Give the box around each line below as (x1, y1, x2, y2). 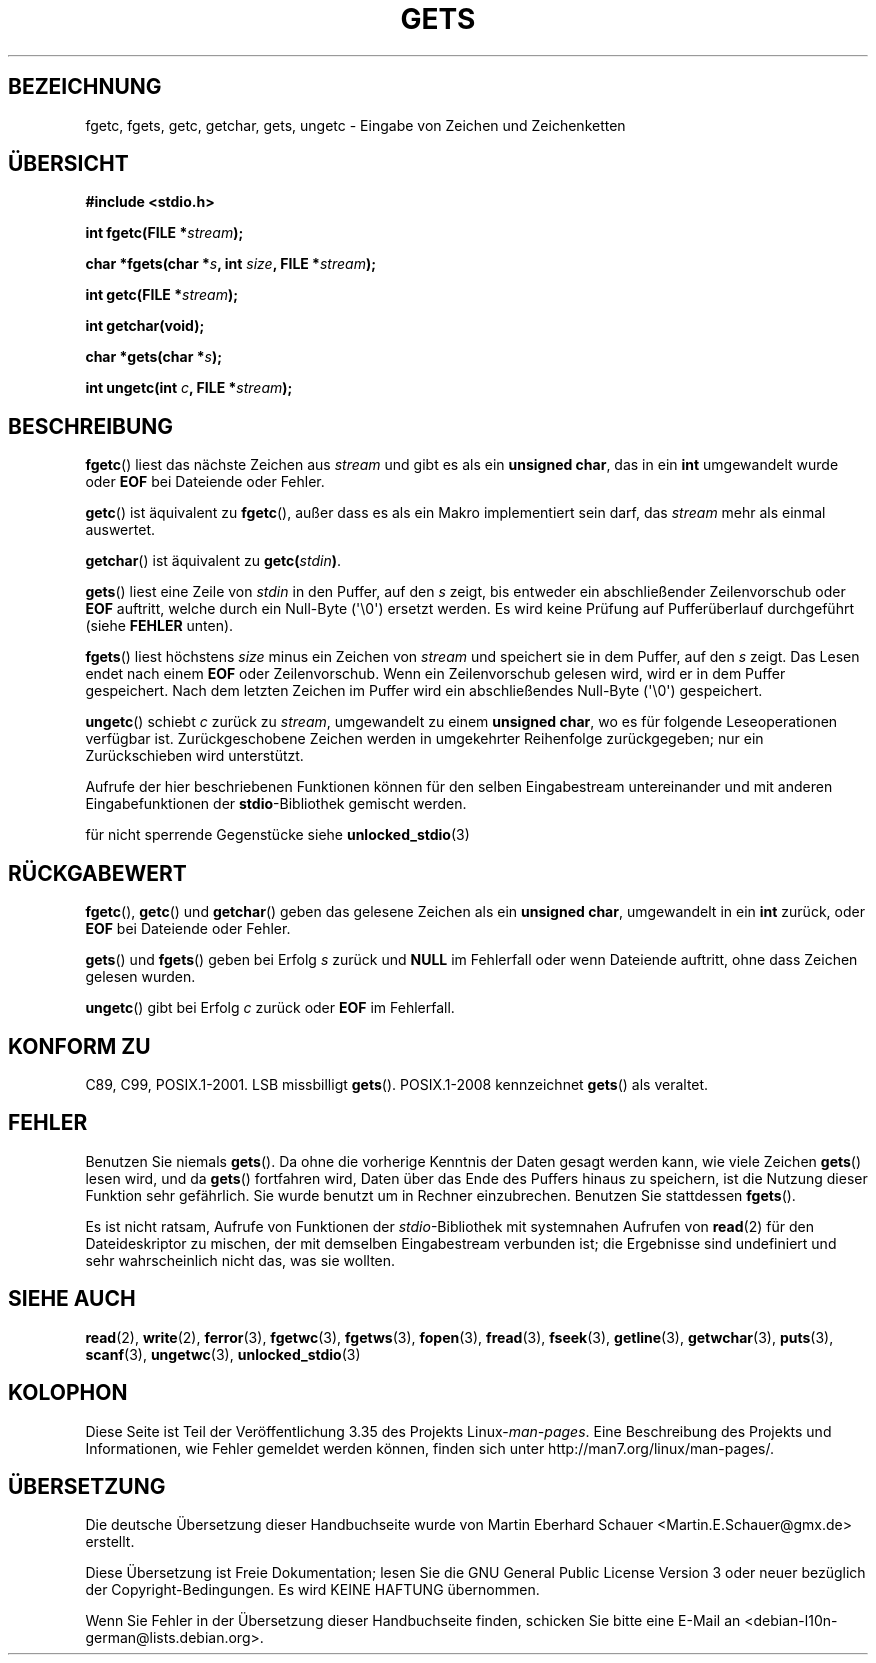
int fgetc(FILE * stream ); (85, 224, 244, 242)
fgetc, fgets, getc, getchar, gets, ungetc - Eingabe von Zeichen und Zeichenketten (85, 116, 626, 134)
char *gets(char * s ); (85, 348, 222, 366)
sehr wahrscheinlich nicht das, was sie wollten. (85, 1251, 396, 1269)
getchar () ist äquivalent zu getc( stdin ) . (85, 552, 342, 570)
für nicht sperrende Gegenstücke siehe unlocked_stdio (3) (85, 826, 470, 844)
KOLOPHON (8, 1380, 128, 1406)
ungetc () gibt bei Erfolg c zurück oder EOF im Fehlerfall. (85, 999, 455, 1017)
